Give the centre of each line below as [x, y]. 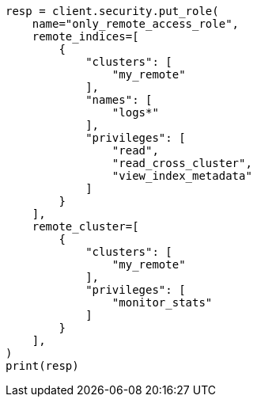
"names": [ [119, 100]
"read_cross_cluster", [182, 163]
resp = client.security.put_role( [112, 11]
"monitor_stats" [162, 302]
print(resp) [42, 366]
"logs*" [135, 112]
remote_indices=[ [85, 36]
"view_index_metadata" [182, 176]
